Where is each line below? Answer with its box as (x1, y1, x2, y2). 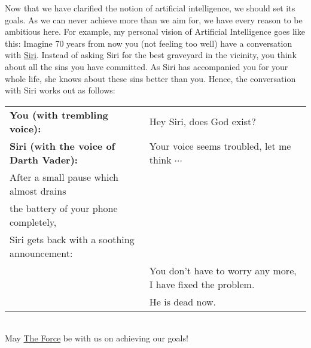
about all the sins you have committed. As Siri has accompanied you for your (5, 60, 288, 72)
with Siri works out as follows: (5, 84, 115, 96)
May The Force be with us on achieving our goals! (5, 332, 188, 344)
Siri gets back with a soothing (10, 232, 135, 246)
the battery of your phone (10, 201, 118, 215)
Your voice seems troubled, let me (149, 138, 291, 153)
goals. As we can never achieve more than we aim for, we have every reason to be (5, 13, 303, 26)
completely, (10, 214, 57, 229)
